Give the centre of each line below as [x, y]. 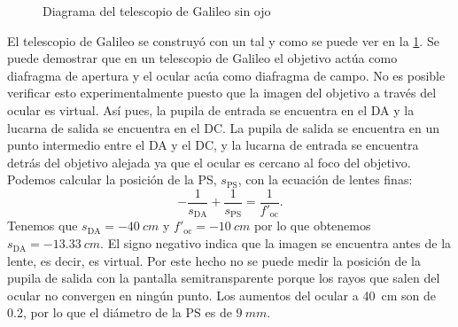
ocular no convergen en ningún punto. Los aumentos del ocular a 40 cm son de [221, 295]
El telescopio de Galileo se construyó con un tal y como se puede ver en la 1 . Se [223, 40]
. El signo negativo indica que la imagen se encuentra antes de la [276, 243]
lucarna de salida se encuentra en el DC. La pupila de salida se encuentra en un [224, 127]
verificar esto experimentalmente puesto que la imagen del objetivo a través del [222, 93]
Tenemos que [43, 226]
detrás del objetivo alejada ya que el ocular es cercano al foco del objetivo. [209, 162]
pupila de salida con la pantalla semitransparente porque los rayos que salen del [224, 278]
